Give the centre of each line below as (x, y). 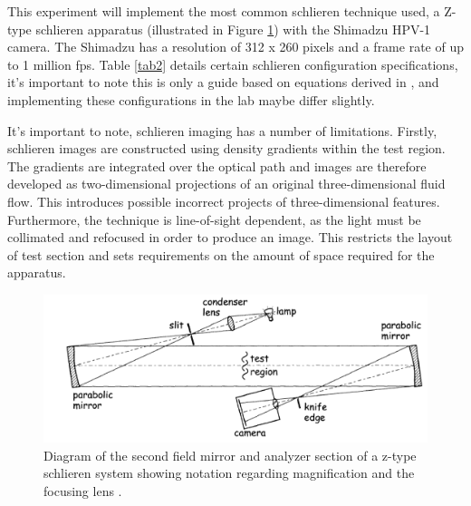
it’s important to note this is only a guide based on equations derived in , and (223, 82)
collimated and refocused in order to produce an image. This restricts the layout (230, 237)
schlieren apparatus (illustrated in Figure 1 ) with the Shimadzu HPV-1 (233, 29)
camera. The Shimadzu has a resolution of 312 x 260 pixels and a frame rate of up (235, 47)
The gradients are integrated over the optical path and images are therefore (217, 165)
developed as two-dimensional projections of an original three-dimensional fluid (226, 184)
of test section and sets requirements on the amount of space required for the (221, 254)
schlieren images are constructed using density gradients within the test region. (226, 148)
